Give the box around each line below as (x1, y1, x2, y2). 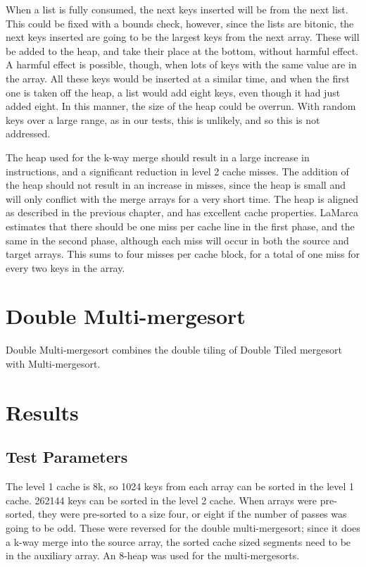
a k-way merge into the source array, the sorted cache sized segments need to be (6, 534, 351, 549)
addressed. (6, 126, 51, 141)
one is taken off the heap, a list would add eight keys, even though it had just (6, 85, 341, 99)
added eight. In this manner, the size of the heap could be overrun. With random (6, 99, 356, 113)
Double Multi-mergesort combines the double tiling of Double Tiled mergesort (6, 342, 342, 357)
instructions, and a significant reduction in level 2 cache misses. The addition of (6, 163, 349, 178)
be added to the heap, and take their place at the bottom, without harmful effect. (6, 43, 358, 58)
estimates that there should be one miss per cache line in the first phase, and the (6, 218, 355, 233)
